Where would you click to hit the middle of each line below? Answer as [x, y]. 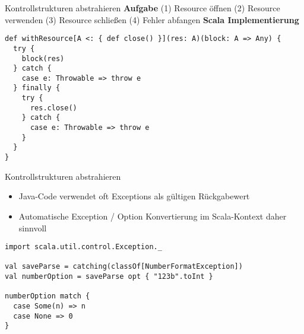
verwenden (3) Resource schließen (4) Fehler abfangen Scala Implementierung [152, 19]
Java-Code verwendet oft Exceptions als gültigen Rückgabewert [134, 196]
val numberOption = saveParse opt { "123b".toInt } [109, 277]
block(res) [43, 58]
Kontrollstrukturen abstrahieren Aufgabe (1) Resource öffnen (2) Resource [142, 8]
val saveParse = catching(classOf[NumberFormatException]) [124, 267]
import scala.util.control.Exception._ [83, 247]
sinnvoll [33, 228]
